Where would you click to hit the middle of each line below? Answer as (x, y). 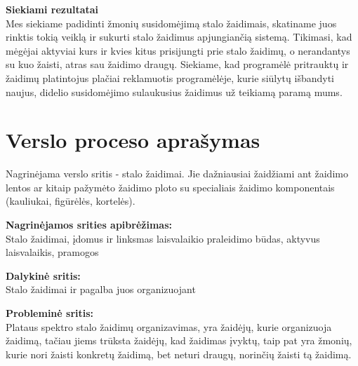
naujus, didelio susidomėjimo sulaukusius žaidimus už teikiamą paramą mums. (174, 91)
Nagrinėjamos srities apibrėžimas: (89, 225)
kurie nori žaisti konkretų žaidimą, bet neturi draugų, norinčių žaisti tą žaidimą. (179, 354)
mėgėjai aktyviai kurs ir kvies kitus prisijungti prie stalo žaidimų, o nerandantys (178, 50)
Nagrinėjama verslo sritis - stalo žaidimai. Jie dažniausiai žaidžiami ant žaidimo (177, 174)
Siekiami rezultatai (52, 9)
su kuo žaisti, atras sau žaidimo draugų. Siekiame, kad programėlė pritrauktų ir (177, 64)
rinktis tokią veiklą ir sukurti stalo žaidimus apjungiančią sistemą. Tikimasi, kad (179, 37)
